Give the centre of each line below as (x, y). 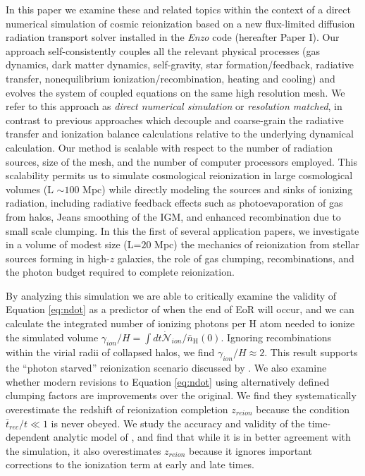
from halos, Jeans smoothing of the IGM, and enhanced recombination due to (173, 216)
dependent (28, 437)
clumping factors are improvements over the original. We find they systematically (181, 395)
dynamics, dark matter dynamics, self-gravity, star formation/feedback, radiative (180, 65)
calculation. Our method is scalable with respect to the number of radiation (169, 147)
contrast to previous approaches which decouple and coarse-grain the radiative (175, 120)
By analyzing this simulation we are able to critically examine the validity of (171, 295)
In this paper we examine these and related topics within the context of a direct (178, 9)
